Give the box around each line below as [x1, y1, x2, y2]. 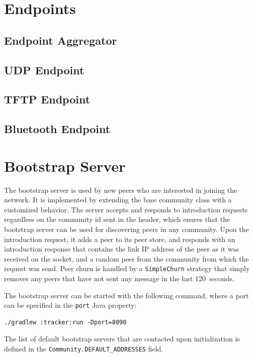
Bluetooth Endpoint [4, 121, 111, 137]
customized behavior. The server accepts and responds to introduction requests [4, 204, 248, 214]
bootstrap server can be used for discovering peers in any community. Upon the [4, 224, 249, 234]
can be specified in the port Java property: [4, 300, 137, 310]
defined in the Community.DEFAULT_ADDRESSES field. [4, 343, 163, 354]
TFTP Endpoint [4, 91, 91, 107]
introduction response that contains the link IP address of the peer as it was [4, 244, 239, 254]
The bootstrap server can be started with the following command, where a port [4, 290, 249, 300]
